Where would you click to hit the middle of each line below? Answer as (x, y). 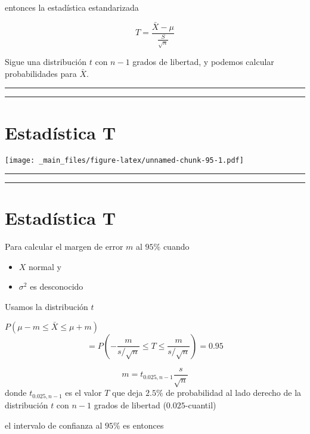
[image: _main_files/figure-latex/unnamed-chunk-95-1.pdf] (124, 160)
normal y (45, 266)
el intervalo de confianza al (54, 425)
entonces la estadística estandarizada (72, 7)
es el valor (83, 393)
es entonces (143, 425)
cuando (176, 247)
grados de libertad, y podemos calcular (203, 62)
